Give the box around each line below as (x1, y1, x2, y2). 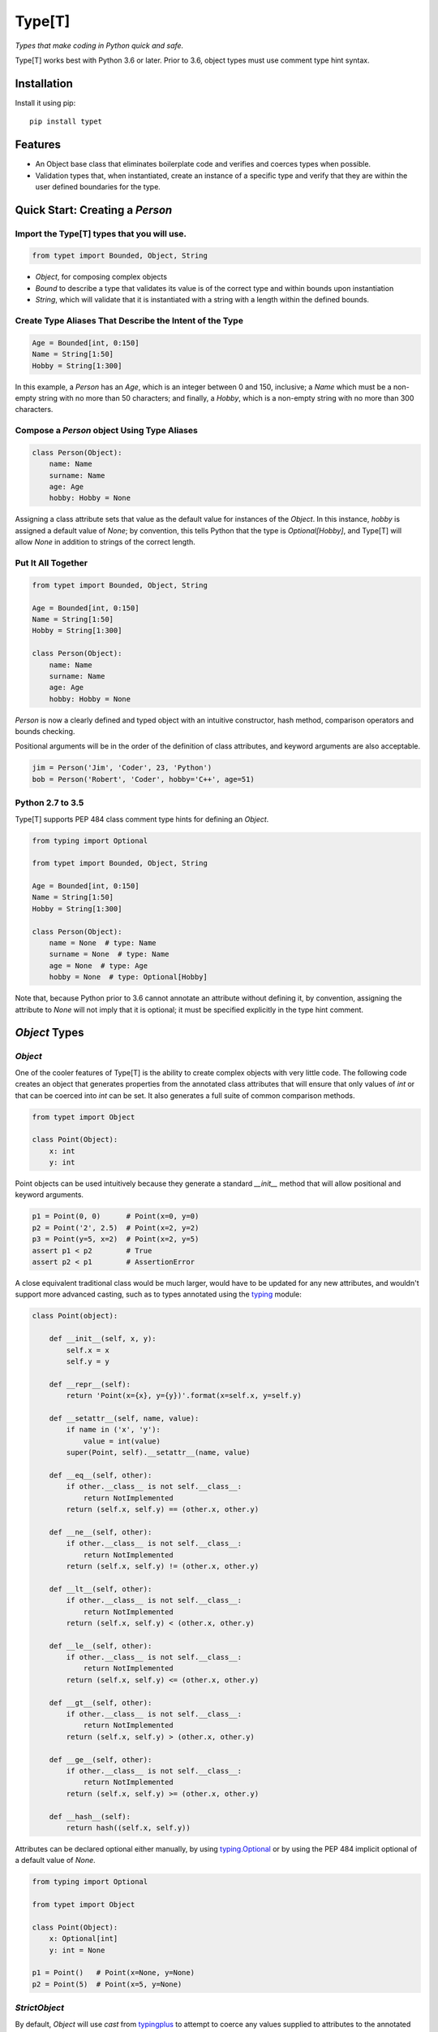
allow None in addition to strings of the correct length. (15, 537, 196, 547)
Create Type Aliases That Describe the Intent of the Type (15, 315, 243, 327)
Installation (15, 76, 73, 90)
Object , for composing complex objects (35, 272, 168, 282)
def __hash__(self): (49, 1812, 131, 1821)
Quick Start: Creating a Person (15, 203, 173, 217)
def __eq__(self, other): (49, 1470, 152, 1479)
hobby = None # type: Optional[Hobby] (49, 972, 208, 982)
